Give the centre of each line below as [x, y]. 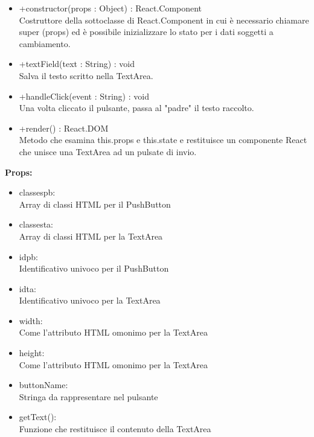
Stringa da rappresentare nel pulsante [88, 396]
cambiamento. [45, 43]
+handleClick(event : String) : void [84, 96]
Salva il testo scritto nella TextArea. [86, 75]
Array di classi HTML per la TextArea [91, 236]
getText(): [38, 417]
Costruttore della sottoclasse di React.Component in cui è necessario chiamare [164, 20]
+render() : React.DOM [64, 128]
